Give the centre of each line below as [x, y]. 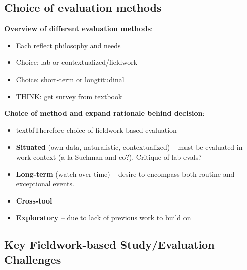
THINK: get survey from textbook [69, 96]
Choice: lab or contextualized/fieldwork [77, 62]
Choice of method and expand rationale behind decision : [104, 113]
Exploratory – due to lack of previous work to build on [103, 217]
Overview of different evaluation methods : [78, 28]
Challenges [33, 259]
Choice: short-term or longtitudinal [70, 79]
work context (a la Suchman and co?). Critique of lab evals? [109, 156]
